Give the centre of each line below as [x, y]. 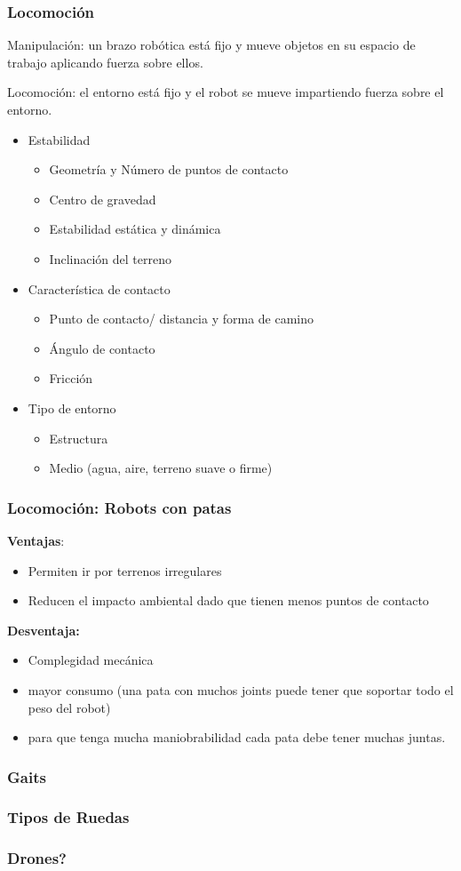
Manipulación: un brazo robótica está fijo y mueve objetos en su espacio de [211, 45]
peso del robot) [69, 707]
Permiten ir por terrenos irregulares [125, 570]
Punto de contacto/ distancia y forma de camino [182, 319]
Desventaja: [44, 630]
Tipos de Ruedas [68, 817]
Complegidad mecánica [91, 660]
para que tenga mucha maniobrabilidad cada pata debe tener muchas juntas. [237, 737]
